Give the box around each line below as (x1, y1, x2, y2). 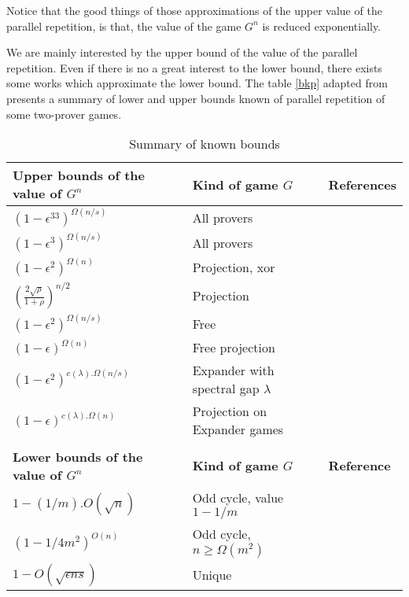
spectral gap (192, 378, 260, 397)
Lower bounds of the (13, 447, 143, 466)
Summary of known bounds (129, 135, 280, 153)
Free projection (192, 337, 275, 356)
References (328, 175, 396, 193)
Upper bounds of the (13, 166, 146, 185)
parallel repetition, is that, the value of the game (6, 17, 241, 34)
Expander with (192, 360, 275, 379)
